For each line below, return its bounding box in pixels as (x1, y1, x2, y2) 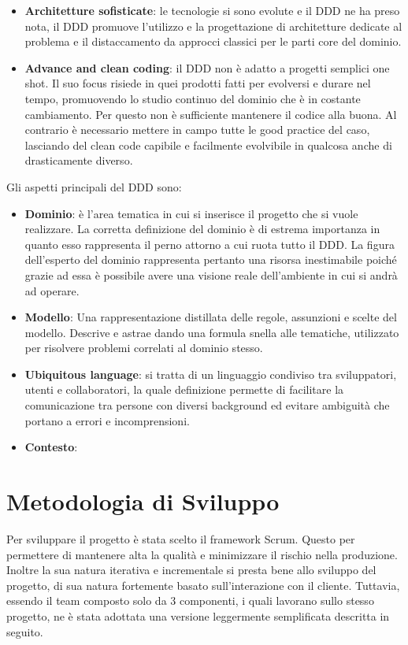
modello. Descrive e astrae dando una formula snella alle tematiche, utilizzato (24, 324, 399, 340)
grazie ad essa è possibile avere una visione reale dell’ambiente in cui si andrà (24, 266, 398, 283)
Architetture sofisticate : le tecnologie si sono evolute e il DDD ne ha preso (24, 2, 400, 18)
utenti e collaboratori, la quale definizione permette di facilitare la (24, 381, 344, 398)
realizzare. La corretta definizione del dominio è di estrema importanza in (24, 221, 380, 237)
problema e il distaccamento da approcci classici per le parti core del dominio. (24, 33, 402, 50)
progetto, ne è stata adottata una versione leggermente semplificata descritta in (6, 607, 390, 624)
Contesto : (24, 439, 78, 455)
